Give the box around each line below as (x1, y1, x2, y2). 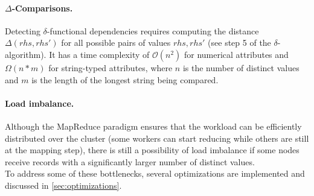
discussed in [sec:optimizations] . (5, 179, 122, 191)
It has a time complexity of (49, 48, 150, 60)
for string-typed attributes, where (48, 61, 173, 74)
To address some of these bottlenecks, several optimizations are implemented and (5, 167, 305, 180)
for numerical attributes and (184, 48, 289, 60)
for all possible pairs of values (61, 36, 171, 49)
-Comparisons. (11, 1, 73, 14)
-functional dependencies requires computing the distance (46, 24, 259, 37)
